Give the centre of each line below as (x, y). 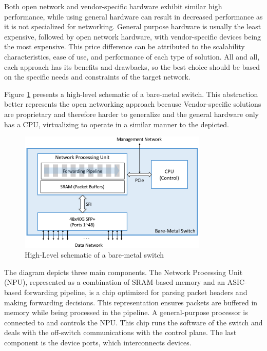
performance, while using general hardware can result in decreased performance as (133, 16)
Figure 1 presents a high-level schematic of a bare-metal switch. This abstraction (131, 94)
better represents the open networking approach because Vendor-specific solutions (133, 104)
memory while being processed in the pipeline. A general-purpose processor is (126, 312)
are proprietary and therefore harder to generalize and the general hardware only (131, 114)
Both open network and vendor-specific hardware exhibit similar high (113, 6)
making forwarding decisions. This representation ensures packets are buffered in (131, 302)
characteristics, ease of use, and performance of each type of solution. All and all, (132, 56)
